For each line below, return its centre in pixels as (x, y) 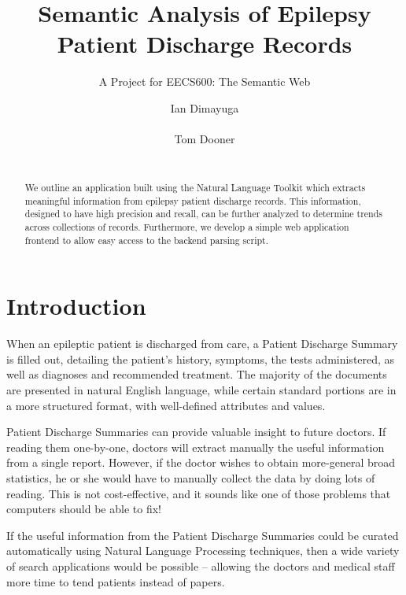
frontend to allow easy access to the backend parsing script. (147, 240)
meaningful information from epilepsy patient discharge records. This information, (193, 200)
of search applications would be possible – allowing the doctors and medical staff (201, 566)
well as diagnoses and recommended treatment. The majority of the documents (197, 374)
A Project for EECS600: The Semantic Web (205, 81)
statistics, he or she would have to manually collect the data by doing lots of (191, 478)
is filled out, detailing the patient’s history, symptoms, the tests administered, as (201, 358)
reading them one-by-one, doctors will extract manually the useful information (196, 447)
